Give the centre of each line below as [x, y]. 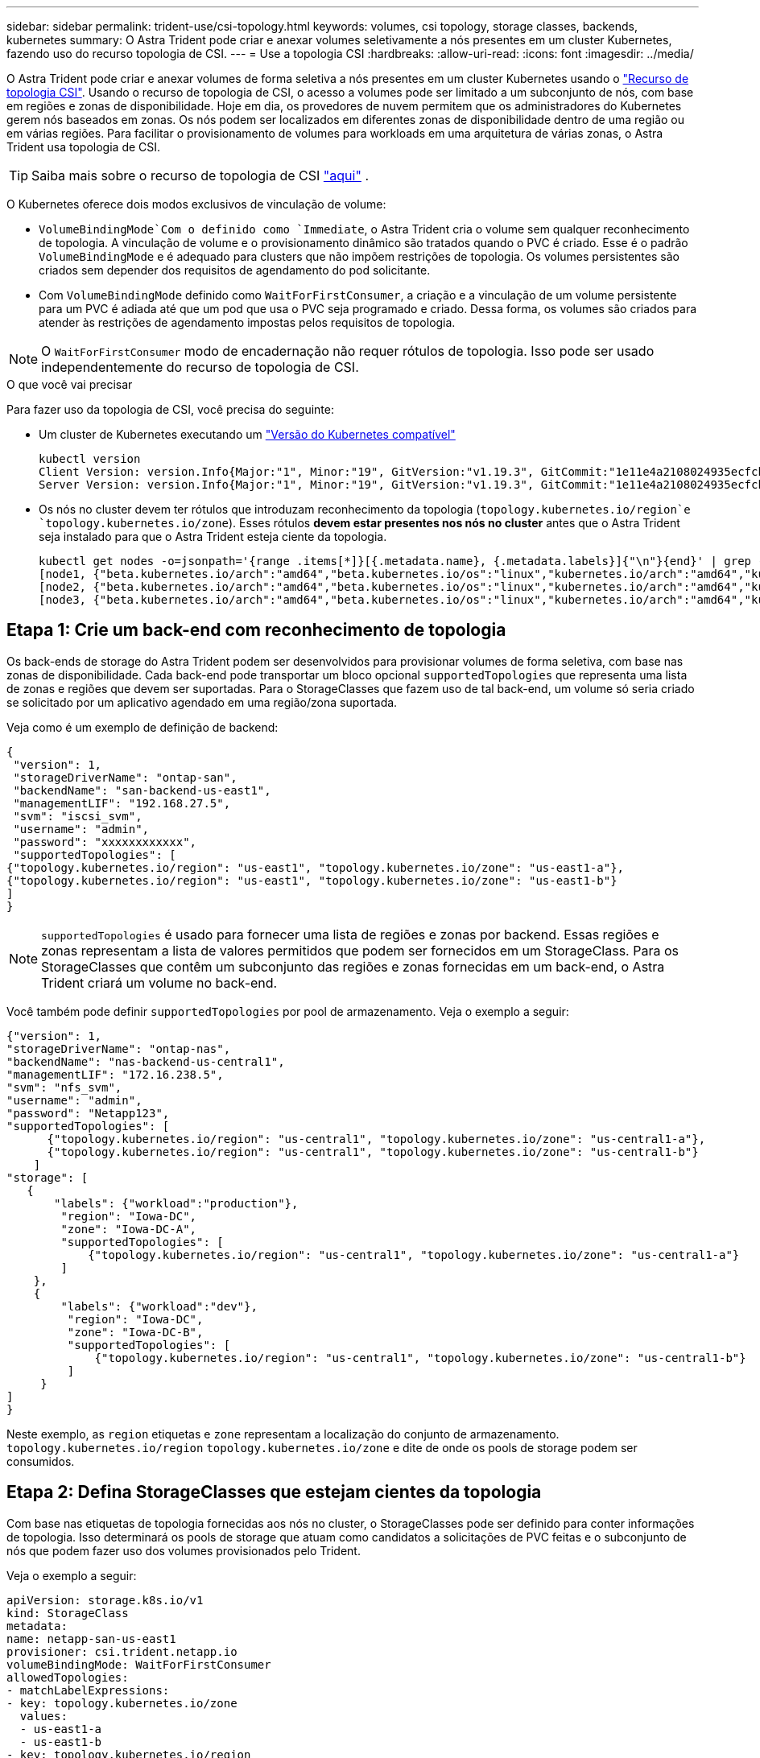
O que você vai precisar [70, 384]
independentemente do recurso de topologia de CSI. [200, 367]
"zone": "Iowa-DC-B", [135, 1332]
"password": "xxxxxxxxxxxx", [105, 842]
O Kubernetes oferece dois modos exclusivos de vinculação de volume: [196, 204]
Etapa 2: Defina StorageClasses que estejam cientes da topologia [274, 1492]
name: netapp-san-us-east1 [91, 1638]
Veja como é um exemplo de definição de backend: [142, 727]
